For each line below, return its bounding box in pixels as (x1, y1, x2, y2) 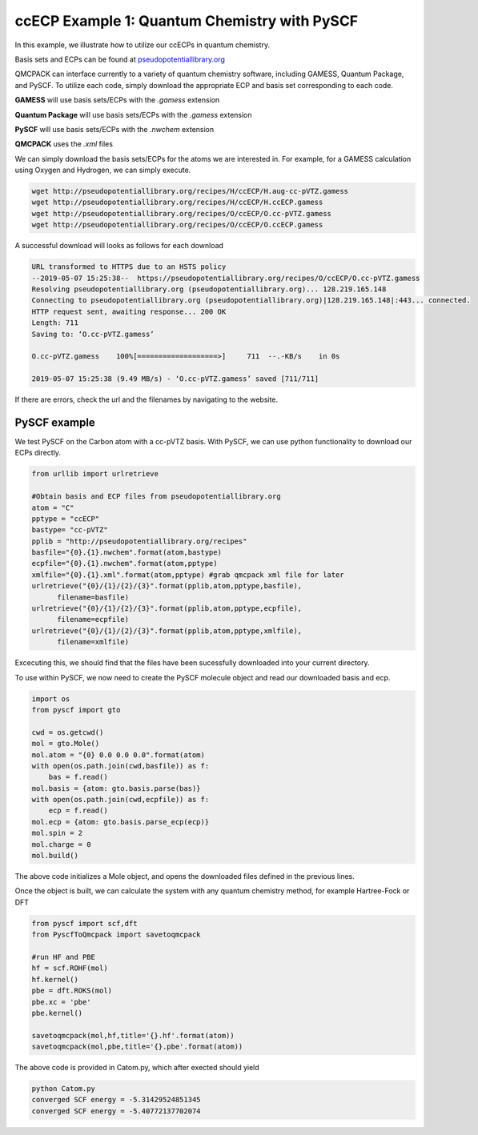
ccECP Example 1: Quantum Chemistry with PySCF (14, 12, 359, 30)
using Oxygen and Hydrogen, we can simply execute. (14, 165, 191, 175)
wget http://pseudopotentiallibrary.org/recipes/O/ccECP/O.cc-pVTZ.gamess (31, 209, 332, 218)
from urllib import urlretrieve (31, 469, 159, 479)
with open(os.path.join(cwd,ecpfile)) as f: (31, 795, 210, 804)
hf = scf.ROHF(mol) (31, 964, 108, 973)
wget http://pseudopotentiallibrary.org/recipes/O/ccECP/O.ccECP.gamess (31, 220, 323, 230)
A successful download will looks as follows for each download (14, 241, 224, 251)
